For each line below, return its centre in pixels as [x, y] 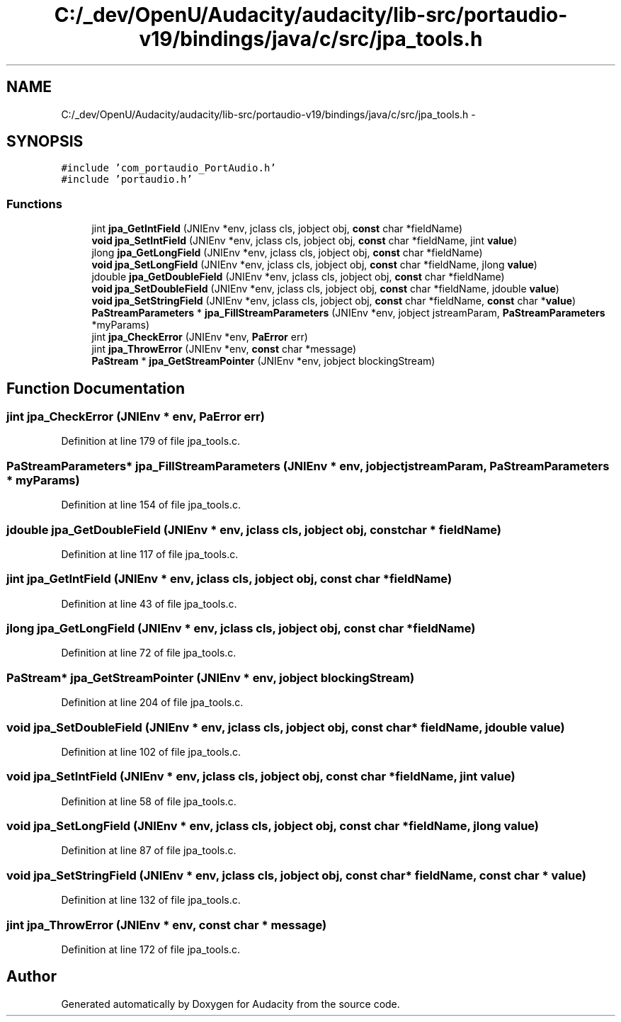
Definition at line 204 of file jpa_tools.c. [152, 703]
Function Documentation [96, 388]
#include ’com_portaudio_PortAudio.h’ [169, 168]
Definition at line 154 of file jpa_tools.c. [151, 505]
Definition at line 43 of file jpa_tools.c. [149, 603]
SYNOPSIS [45, 142]
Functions [34, 204]
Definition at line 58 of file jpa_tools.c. [149, 801]
